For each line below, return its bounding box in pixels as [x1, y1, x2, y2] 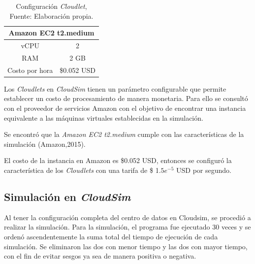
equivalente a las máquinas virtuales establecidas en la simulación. [4, 112, 203, 123]
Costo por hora [7, 65, 53, 75]
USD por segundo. [176, 165, 231, 175]
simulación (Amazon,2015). [4, 138, 86, 149]
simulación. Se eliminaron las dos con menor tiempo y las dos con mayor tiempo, [4, 241, 248, 251]
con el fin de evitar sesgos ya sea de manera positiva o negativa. [4, 251, 196, 261]
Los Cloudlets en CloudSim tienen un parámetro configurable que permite [4, 83, 226, 94]
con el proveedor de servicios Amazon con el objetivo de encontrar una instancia [4, 103, 246, 113]
